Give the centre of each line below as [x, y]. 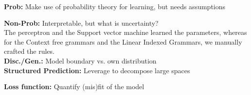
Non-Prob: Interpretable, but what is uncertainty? [81, 23]
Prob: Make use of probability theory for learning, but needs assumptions [115, 6]
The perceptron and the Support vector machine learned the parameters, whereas [125, 32]
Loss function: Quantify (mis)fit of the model [74, 87]
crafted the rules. [29, 51]
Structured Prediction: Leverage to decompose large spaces [97, 70]
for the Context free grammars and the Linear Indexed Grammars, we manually [123, 41]
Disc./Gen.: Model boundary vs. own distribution [80, 60]
